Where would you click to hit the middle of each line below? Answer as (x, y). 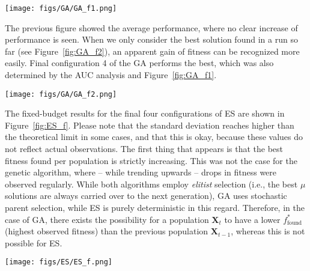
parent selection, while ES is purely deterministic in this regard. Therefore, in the (155, 208)
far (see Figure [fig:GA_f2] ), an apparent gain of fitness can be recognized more (152, 51)
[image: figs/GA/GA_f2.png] (61, 94)
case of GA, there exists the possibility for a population (107, 219)
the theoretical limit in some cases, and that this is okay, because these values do (154, 137)
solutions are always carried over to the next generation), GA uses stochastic (146, 196)
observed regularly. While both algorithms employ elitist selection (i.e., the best (151, 184)
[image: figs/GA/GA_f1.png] (61, 8)
